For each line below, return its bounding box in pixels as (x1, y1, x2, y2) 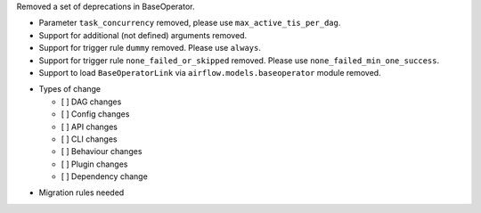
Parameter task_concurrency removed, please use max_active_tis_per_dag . (38, 18, 341, 29)
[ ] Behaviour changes (61, 146, 143, 157)
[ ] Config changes (61, 109, 130, 119)
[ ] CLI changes (61, 134, 118, 144)
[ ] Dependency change (61, 171, 149, 182)
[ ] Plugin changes (61, 159, 128, 169)
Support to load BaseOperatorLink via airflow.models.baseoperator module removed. (38, 67, 382, 78)
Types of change (38, 84, 102, 94)
